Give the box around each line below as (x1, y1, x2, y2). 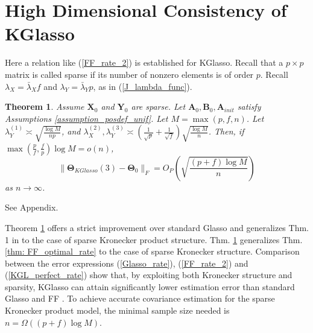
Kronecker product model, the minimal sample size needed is (5, 304, 230, 317)
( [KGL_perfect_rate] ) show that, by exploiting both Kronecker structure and (5, 268, 292, 281)
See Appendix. (5, 201, 58, 214)
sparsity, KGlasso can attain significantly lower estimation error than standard (5, 280, 295, 293)
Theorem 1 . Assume (5, 100, 84, 113)
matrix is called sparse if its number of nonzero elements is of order (5, 68, 254, 80)
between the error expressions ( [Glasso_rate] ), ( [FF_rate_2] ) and (5, 256, 248, 269)
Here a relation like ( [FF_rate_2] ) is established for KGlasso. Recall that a (5, 56, 283, 69)
